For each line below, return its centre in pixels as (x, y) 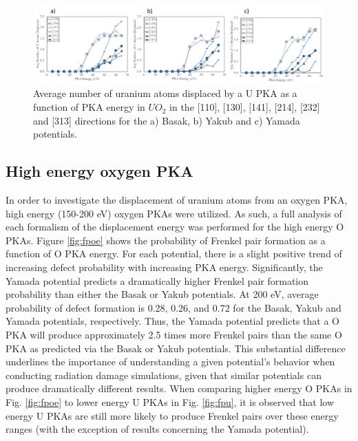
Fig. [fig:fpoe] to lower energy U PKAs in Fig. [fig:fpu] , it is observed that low (170, 401)
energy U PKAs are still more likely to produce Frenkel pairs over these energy (172, 415)
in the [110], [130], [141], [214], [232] (245, 107)
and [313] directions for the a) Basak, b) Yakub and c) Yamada (167, 120)
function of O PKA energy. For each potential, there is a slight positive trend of (174, 254)
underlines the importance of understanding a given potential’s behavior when (170, 362)
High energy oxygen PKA (99, 171)
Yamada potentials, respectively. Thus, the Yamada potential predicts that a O (172, 321)
